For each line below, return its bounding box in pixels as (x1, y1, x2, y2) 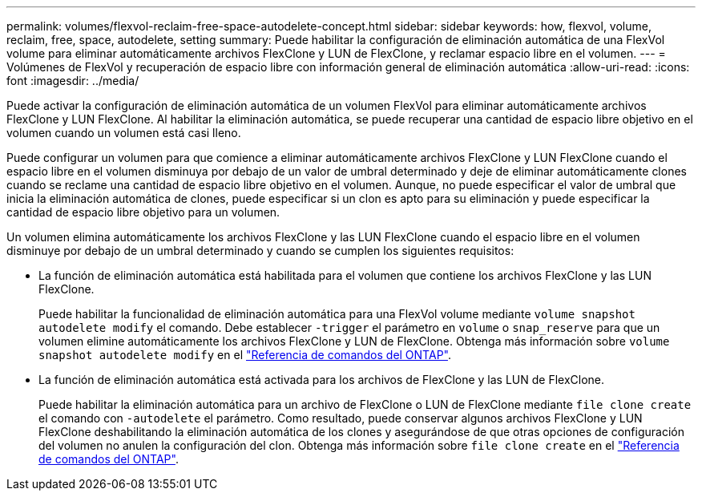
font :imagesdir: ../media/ (6, 74, 139, 87)
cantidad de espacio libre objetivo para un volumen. (6, 205, 280, 219)
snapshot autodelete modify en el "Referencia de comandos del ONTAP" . (38, 348, 451, 362)
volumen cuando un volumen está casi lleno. (6, 126, 241, 139)
